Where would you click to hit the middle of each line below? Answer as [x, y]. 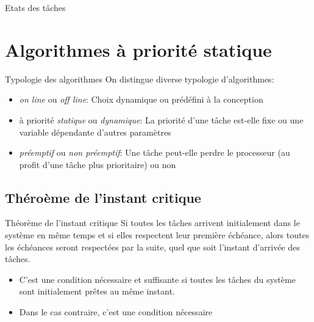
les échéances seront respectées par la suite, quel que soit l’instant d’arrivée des [152, 247]
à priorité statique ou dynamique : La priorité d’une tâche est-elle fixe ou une [161, 119]
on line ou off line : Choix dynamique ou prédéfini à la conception [141, 99]
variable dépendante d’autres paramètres [95, 132]
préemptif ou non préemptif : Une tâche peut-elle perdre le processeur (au [155, 152]
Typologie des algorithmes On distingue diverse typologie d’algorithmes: [140, 79]
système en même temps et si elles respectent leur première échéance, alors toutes [157, 235]
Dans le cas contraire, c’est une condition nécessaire [116, 312]
